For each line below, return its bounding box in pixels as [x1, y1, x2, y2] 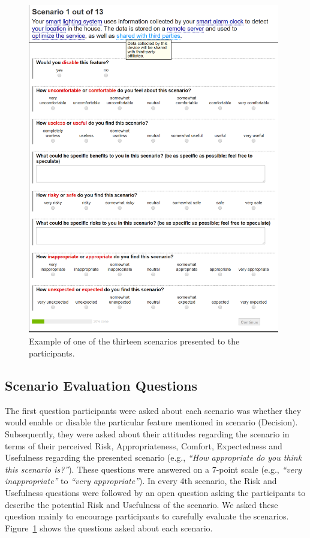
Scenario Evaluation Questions [5, 376, 197, 394]
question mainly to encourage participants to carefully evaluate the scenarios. [5, 510, 289, 522]
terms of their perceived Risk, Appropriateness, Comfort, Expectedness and [5, 439, 282, 452]
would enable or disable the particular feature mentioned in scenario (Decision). [5, 416, 298, 428]
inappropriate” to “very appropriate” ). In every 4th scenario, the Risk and [5, 474, 277, 487]
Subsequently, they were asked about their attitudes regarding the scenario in [5, 427, 290, 440]
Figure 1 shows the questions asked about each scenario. [5, 521, 213, 534]
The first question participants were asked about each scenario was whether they [5, 404, 302, 416]
